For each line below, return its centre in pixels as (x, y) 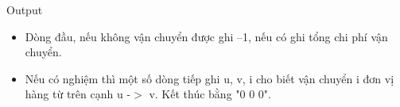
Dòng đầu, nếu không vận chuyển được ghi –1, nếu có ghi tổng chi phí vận (206, 36)
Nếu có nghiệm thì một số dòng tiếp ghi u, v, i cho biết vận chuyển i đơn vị (210, 78)
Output (25, 10)
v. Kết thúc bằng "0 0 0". (210, 94)
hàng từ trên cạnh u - (78, 94)
